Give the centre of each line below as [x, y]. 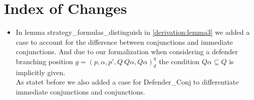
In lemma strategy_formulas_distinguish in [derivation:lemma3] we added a [133, 32]
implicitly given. [41, 72]
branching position [44, 61]
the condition [179, 61]
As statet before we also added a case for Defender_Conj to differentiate [127, 82]
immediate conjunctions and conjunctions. [80, 91]
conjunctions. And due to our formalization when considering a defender [127, 51]
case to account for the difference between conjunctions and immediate [124, 42]
